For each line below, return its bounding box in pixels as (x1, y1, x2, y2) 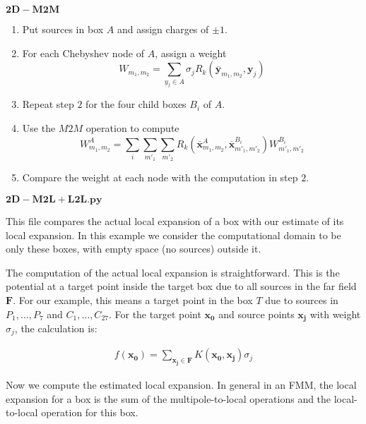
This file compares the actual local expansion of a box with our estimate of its (6, 213, 344, 228)
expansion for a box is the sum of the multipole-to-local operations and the (6, 391, 331, 406)
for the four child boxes (85, 97, 187, 111)
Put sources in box (22, 22, 104, 36)
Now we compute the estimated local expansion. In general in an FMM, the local (6, 377, 357, 392)
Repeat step (22, 97, 74, 111)
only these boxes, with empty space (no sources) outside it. (6, 241, 261, 256)
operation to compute (85, 121, 179, 135)
